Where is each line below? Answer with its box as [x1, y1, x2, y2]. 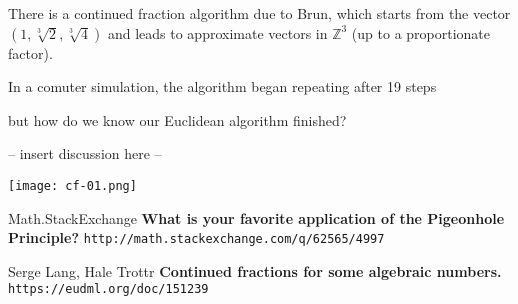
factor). [8, 42, 53, 63]
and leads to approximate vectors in [107, 22, 328, 43]
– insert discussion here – [8, 143, 162, 164]
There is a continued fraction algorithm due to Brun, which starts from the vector [8, 3, 511, 23]
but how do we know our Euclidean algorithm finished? [8, 109, 347, 130]
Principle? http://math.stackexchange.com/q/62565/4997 [8, 227, 385, 248]
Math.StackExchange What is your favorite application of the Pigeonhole [8, 207, 505, 228]
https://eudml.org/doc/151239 [8, 282, 209, 297]
